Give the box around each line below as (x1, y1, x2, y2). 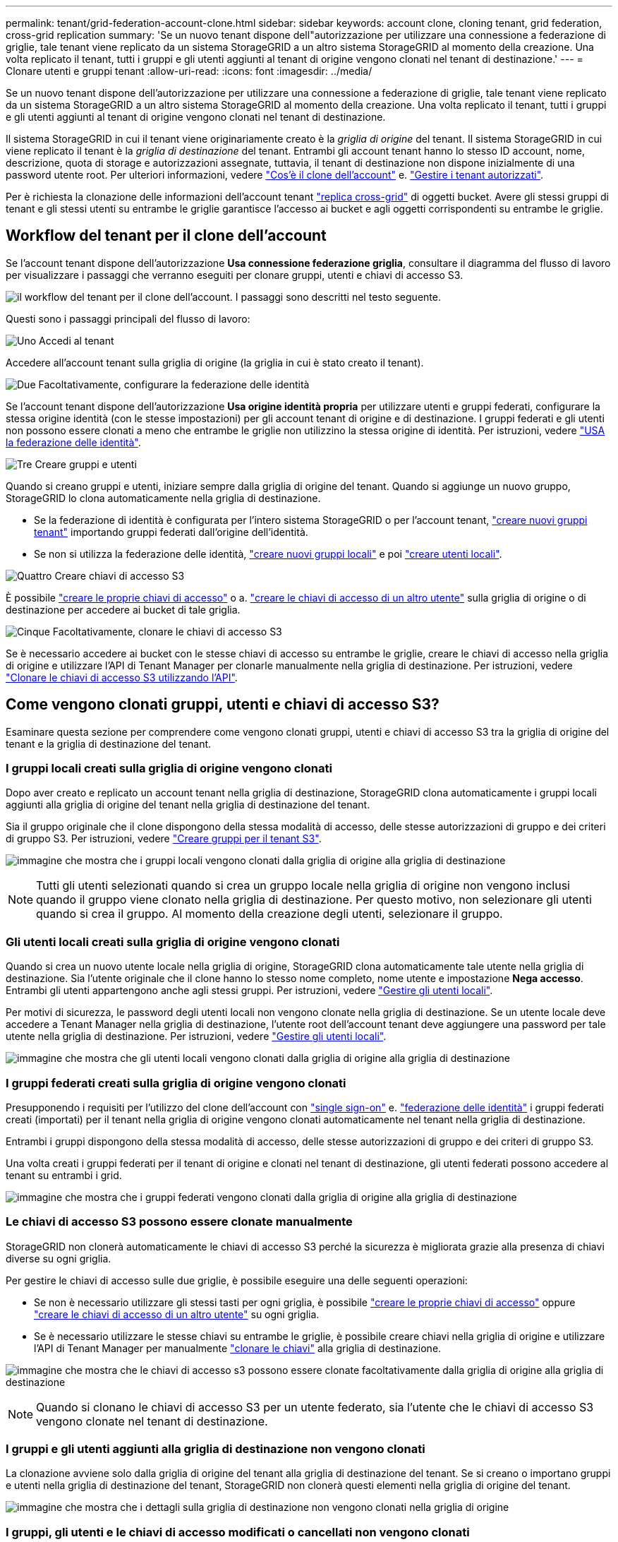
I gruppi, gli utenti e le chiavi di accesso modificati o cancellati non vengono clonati (6, 1524, 470, 1539)
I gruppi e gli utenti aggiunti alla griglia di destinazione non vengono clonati (6, 1442, 425, 1457)
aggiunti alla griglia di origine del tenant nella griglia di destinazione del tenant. (6, 799, 370, 811)
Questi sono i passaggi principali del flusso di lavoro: (6, 312, 250, 325)
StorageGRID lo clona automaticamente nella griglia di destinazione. (6, 491, 321, 504)
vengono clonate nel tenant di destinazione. (36, 1413, 268, 1428)
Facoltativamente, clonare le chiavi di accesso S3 (52, 625, 282, 638)
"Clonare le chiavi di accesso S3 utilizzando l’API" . (6, 671, 238, 683)
